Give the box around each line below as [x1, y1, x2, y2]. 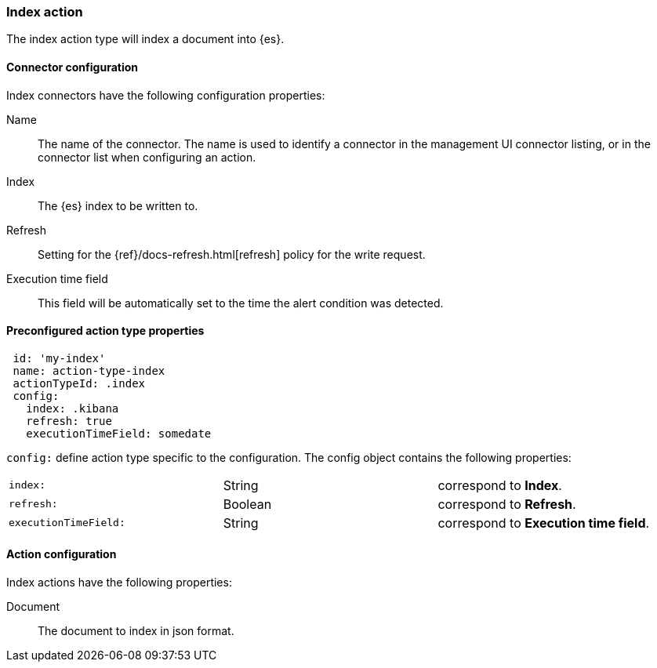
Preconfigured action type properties [6, 324, 205, 338]
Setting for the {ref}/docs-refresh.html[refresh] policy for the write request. [38, 247, 426, 261]
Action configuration [6, 547, 117, 561]
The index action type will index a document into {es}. [6, 32, 285, 46]
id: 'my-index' [13, 351, 106, 365]
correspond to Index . [437, 477, 562, 493]
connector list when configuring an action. [38, 150, 256, 164]
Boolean [223, 496, 272, 512]
